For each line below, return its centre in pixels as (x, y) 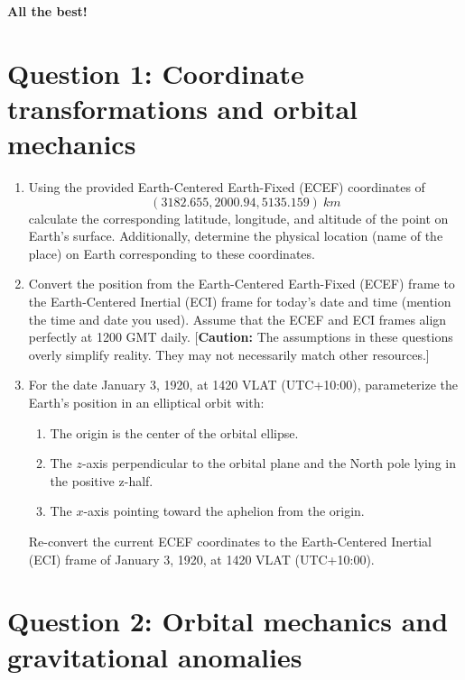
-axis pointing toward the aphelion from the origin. (224, 511)
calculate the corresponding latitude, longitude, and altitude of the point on (238, 218)
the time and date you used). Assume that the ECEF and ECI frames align (237, 319)
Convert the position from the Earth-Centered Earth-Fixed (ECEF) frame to (242, 284)
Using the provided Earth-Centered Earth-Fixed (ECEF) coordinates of (227, 187)
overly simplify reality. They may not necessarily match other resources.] (229, 354)
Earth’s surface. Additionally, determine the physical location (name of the (236, 236)
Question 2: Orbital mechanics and (228, 621)
